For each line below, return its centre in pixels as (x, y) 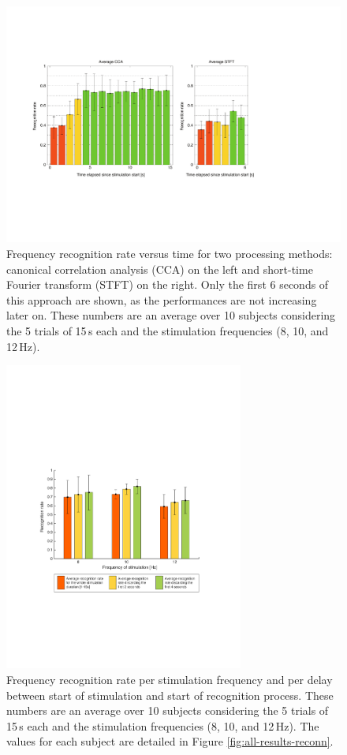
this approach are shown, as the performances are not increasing (162, 299)
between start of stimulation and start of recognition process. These (170, 695)
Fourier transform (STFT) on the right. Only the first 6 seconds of (168, 284)
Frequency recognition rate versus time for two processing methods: (170, 253)
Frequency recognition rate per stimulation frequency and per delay (170, 679)
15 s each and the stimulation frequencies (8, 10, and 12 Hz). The (163, 725)
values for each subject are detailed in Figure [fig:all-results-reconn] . (170, 741)
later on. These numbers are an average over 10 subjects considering (171, 315)
